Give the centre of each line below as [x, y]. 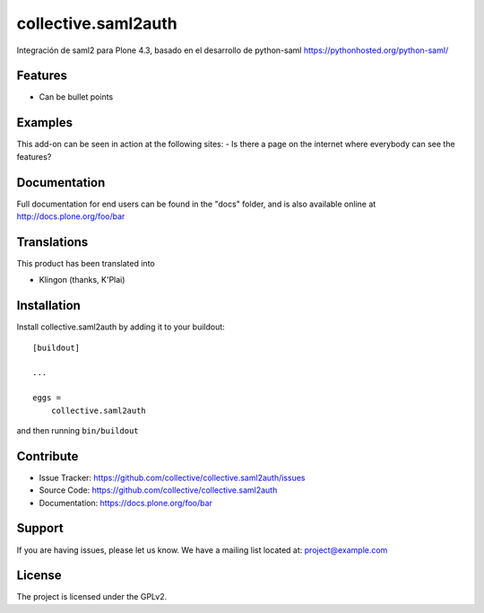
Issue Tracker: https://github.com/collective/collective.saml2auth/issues [172, 477]
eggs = [47, 398]
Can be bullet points [76, 97]
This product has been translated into [86, 263]
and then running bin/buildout [78, 430]
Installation [48, 306]
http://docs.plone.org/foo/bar [71, 216]
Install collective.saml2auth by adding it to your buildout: [121, 327]
